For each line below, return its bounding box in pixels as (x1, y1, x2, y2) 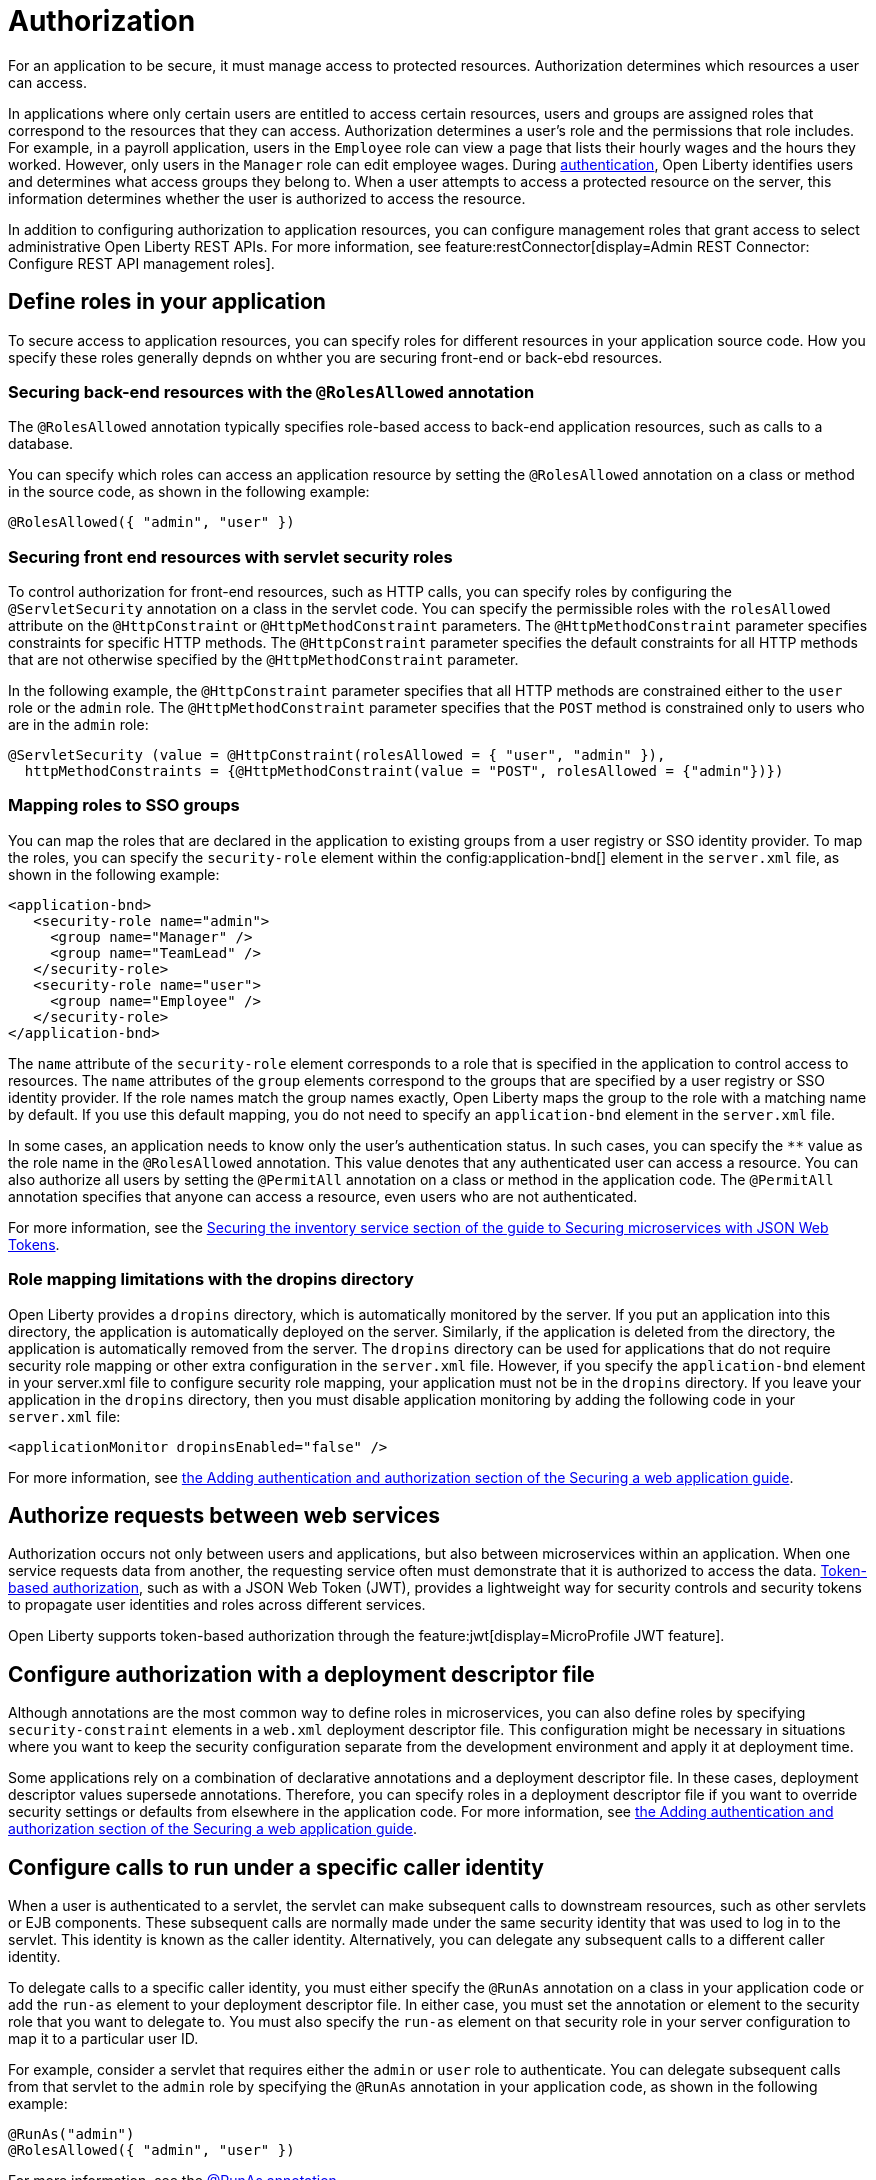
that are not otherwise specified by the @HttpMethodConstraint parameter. (8, 651, 519, 669)
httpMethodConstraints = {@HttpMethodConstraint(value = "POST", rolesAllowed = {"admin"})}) (24, 763, 784, 780)
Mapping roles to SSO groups (8, 795, 240, 816)
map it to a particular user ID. (8, 2030, 199, 2048)
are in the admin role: (8, 716, 149, 734)
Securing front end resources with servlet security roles (8, 546, 453, 567)
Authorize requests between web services (8, 1503, 441, 1529)
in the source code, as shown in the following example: (8, 483, 370, 501)
